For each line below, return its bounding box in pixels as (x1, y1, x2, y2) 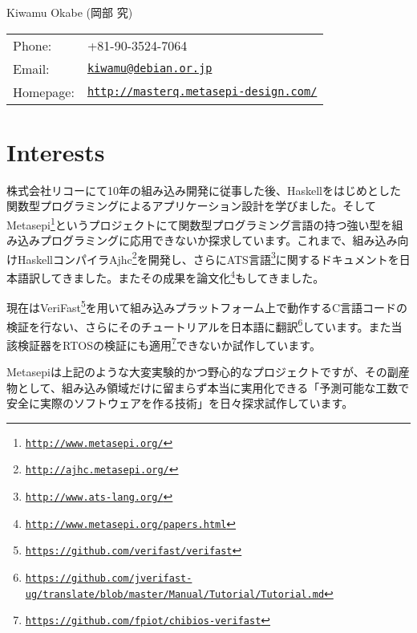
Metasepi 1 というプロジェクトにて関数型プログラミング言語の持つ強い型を (6, 213, 392, 233)
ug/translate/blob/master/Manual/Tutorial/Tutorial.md (25, 588, 325, 600)
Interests (6, 135, 105, 168)
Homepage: (13, 82, 75, 101)
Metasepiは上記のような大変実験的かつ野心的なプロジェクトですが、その (6, 363, 387, 379)
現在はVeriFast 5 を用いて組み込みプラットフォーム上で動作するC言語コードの (6, 297, 408, 315)
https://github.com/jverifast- (25, 573, 192, 585)
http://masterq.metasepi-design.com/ (87, 85, 318, 99)
